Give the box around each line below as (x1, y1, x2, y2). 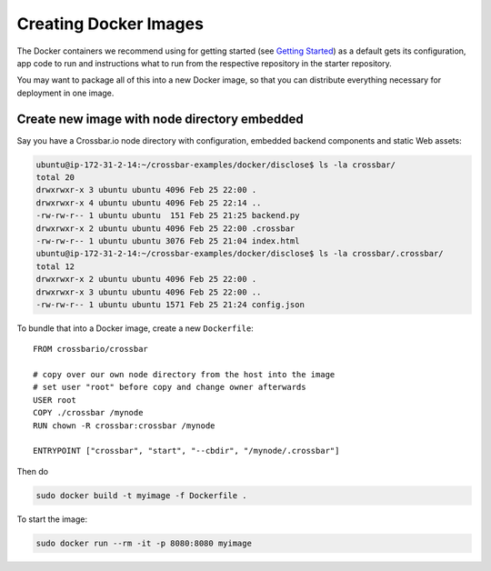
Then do (16, 466, 49, 476)
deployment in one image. (16, 87, 115, 98)
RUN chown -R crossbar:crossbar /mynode (33, 420, 215, 431)
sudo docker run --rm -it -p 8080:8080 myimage (35, 537, 252, 548)
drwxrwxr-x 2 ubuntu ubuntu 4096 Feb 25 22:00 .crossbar (35, 223, 296, 234)
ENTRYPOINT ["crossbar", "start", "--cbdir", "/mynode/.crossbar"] (33, 446, 340, 456)
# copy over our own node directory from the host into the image (33, 369, 336, 380)
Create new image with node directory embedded (16, 111, 304, 126)
